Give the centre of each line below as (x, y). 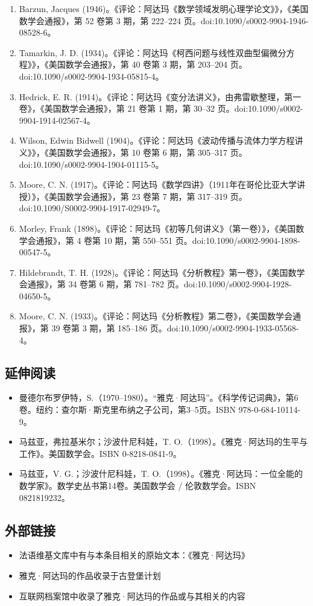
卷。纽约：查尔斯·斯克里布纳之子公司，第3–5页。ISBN (127, 410)
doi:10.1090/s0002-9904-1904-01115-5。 (91, 164)
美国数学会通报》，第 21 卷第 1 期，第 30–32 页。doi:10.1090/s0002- (174, 108)
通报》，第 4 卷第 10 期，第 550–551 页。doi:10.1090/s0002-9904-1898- (168, 240)
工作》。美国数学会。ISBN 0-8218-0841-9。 (100, 453)
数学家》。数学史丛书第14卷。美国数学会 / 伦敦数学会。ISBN (138, 486)
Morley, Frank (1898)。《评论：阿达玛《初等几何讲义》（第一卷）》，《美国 (157, 228)
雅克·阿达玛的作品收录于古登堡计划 (90, 575)
